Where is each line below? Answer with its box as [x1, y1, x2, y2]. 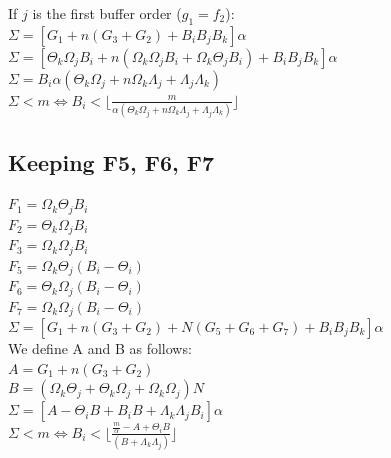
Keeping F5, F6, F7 [8, 146, 215, 177]
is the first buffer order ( [32, 3, 182, 23]
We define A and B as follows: [8, 338, 192, 359]
